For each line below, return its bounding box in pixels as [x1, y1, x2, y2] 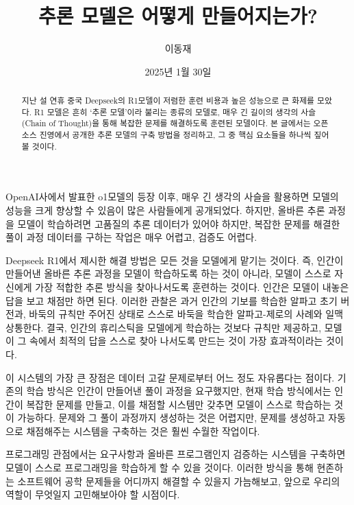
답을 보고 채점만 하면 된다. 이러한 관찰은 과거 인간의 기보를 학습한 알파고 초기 [5, 293, 338, 307]
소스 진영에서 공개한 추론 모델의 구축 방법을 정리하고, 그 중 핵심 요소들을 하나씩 [21, 129, 312, 141]
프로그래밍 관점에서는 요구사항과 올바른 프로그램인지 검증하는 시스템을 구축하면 [5, 447, 346, 461]
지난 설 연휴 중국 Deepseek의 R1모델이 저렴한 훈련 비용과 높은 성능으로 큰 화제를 [21, 95, 315, 106]
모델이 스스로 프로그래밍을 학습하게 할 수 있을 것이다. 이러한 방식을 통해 [5, 460, 314, 475]
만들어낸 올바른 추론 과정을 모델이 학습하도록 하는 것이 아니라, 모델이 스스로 [5, 266, 331, 281]
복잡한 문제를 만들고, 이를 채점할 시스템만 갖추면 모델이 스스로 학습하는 [26, 397, 331, 411]
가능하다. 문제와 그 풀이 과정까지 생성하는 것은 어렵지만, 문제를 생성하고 [17, 410, 325, 425]
